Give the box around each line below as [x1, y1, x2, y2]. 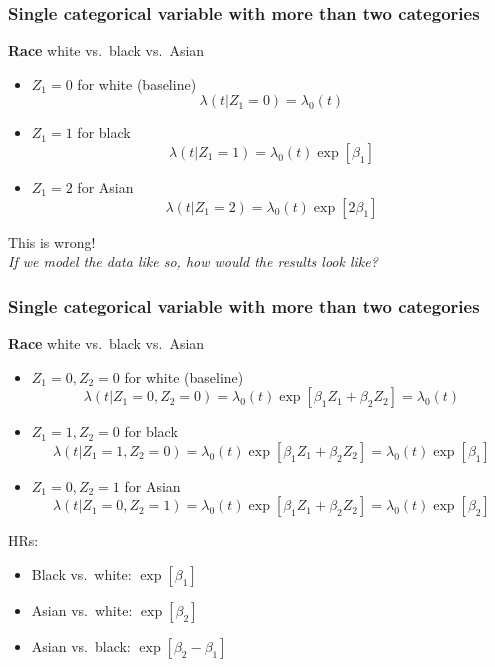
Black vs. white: [31, 563, 132, 584]
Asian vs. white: [31, 599, 133, 620]
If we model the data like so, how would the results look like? [8, 251, 378, 272]
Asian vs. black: [31, 635, 131, 656]
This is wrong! [8, 231, 96, 252]
